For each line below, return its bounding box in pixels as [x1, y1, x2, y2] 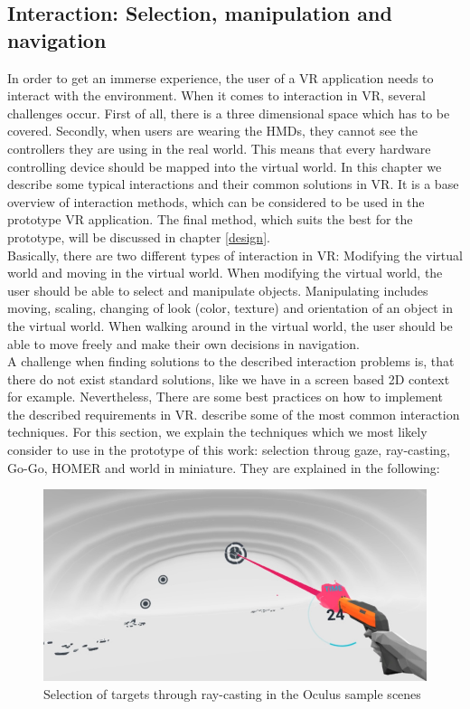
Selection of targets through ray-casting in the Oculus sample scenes [43, 684, 421, 703]
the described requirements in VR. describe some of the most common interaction [7, 404, 460, 423]
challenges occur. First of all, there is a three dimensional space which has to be [7, 103, 450, 122]
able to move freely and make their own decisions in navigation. [7, 334, 360, 353]
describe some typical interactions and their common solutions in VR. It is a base [7, 175, 459, 194]
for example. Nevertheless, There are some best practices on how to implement [7, 387, 443, 406]
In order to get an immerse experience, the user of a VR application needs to [7, 68, 434, 87]
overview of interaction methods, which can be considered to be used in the [7, 192, 425, 211]
